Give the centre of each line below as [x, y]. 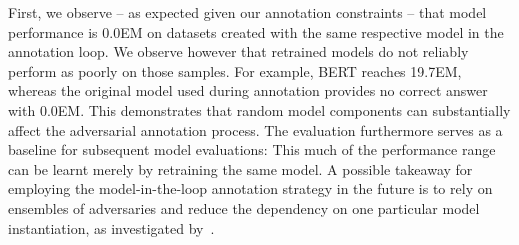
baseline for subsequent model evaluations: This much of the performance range [252, 149]
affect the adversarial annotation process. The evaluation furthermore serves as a [255, 129]
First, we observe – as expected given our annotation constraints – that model [247, 12]
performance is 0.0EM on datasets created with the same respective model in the [256, 31]
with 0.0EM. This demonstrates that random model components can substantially [259, 109]
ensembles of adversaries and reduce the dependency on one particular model [244, 207]
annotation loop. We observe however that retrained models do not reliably [238, 51]
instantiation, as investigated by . [111, 227]
